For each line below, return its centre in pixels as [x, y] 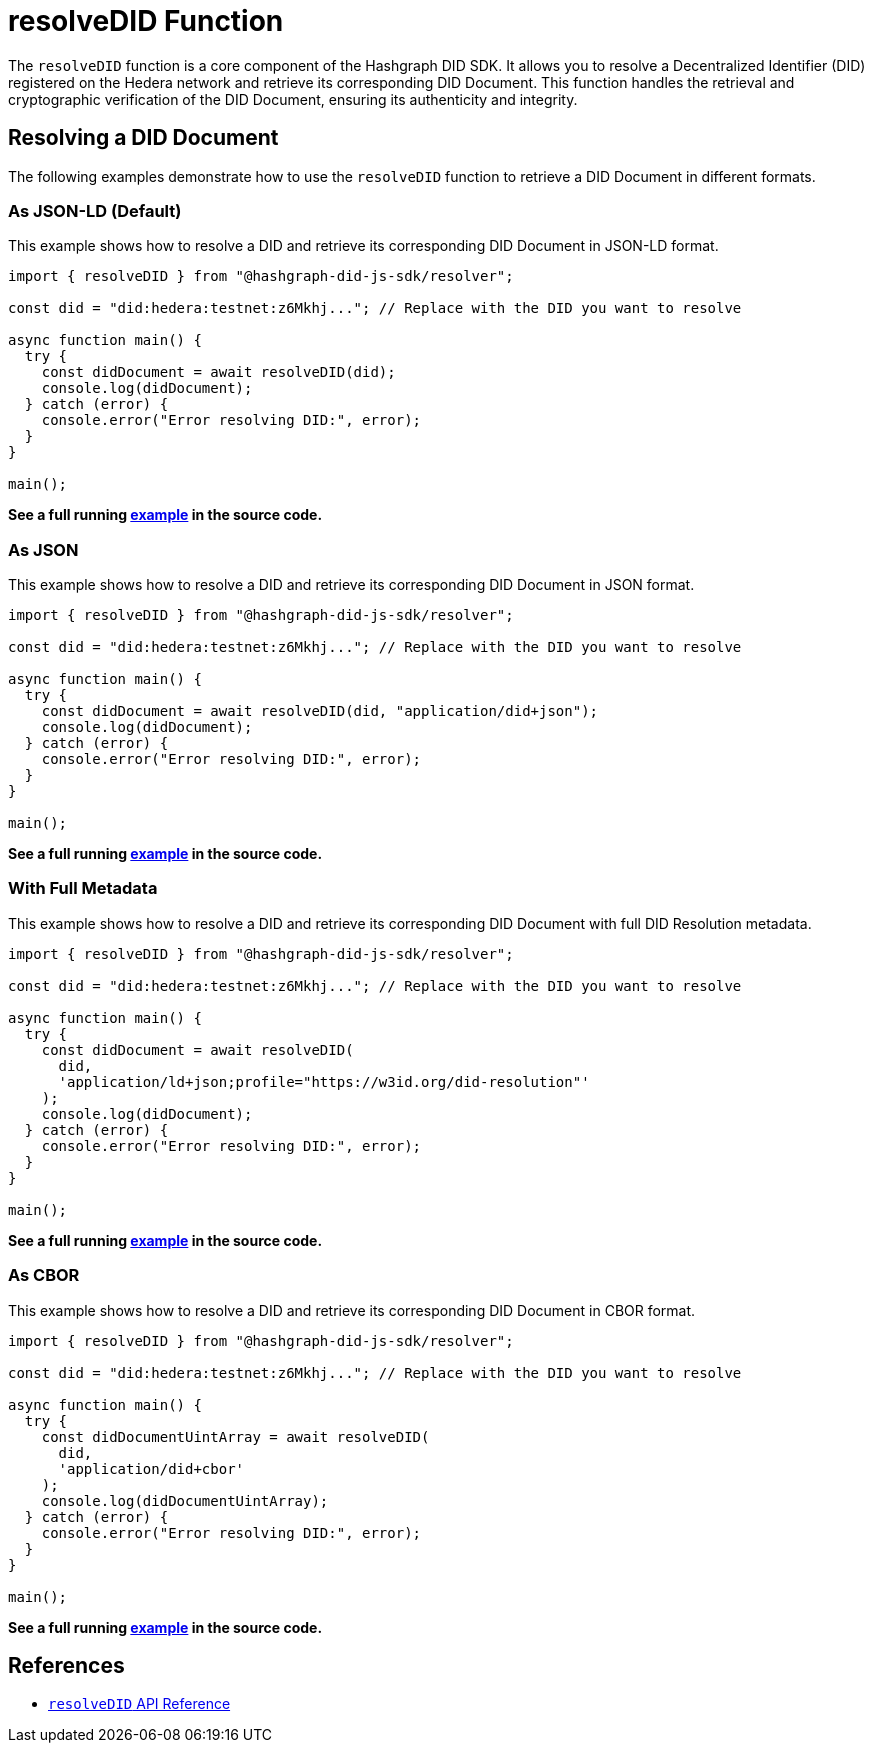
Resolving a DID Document [143, 138]
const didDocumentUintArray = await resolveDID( [235, 1436]
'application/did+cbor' [151, 1468]
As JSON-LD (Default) [95, 210]
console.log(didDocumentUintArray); [185, 1500]
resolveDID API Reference [139, 1704]
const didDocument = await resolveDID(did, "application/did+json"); [320, 711]
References [66, 1666]
